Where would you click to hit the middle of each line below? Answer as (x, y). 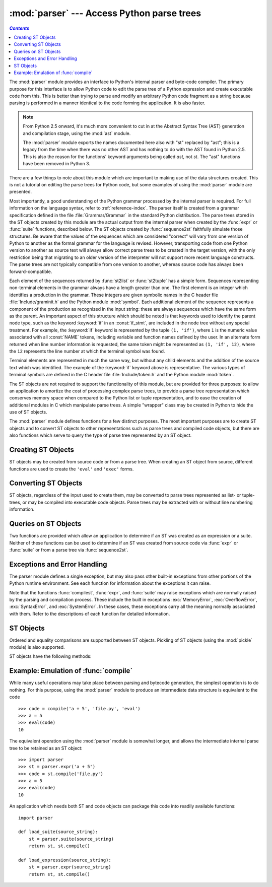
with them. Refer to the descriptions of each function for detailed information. (90, 613)
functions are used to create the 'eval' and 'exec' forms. (72, 469)
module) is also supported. (37, 647)
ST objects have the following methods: (50, 656)
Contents (19, 28)
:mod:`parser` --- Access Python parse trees (105, 13)
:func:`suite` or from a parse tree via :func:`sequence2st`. (69, 550)
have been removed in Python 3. (57, 164)
